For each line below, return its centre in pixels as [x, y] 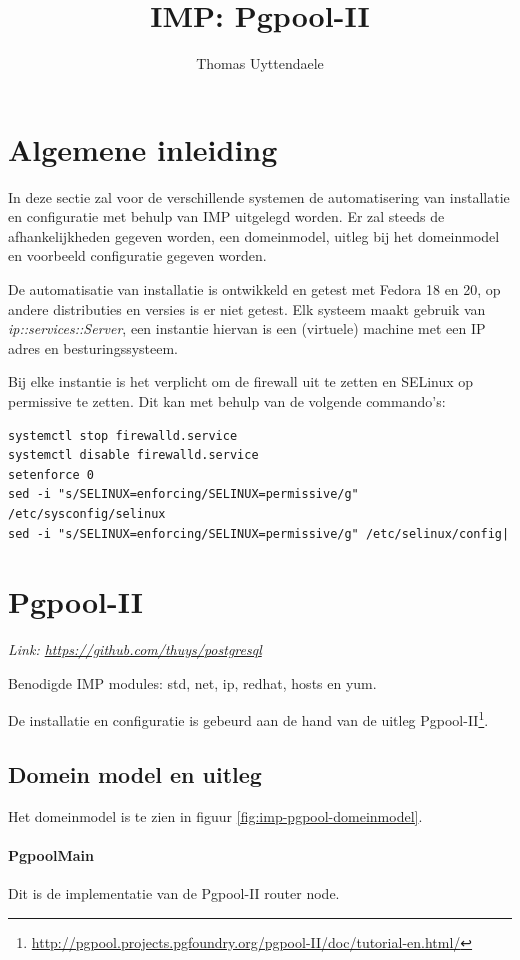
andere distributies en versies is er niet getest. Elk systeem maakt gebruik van [247, 308]
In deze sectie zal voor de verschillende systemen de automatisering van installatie [259, 196]
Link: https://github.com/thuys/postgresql [135, 649]
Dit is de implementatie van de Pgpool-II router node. [174, 893]
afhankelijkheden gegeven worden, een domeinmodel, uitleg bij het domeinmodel [254, 235]
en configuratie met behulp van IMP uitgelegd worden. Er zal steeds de [226, 216]
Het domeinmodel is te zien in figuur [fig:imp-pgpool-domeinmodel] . [215, 815]
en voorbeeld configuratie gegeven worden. [137, 255]
